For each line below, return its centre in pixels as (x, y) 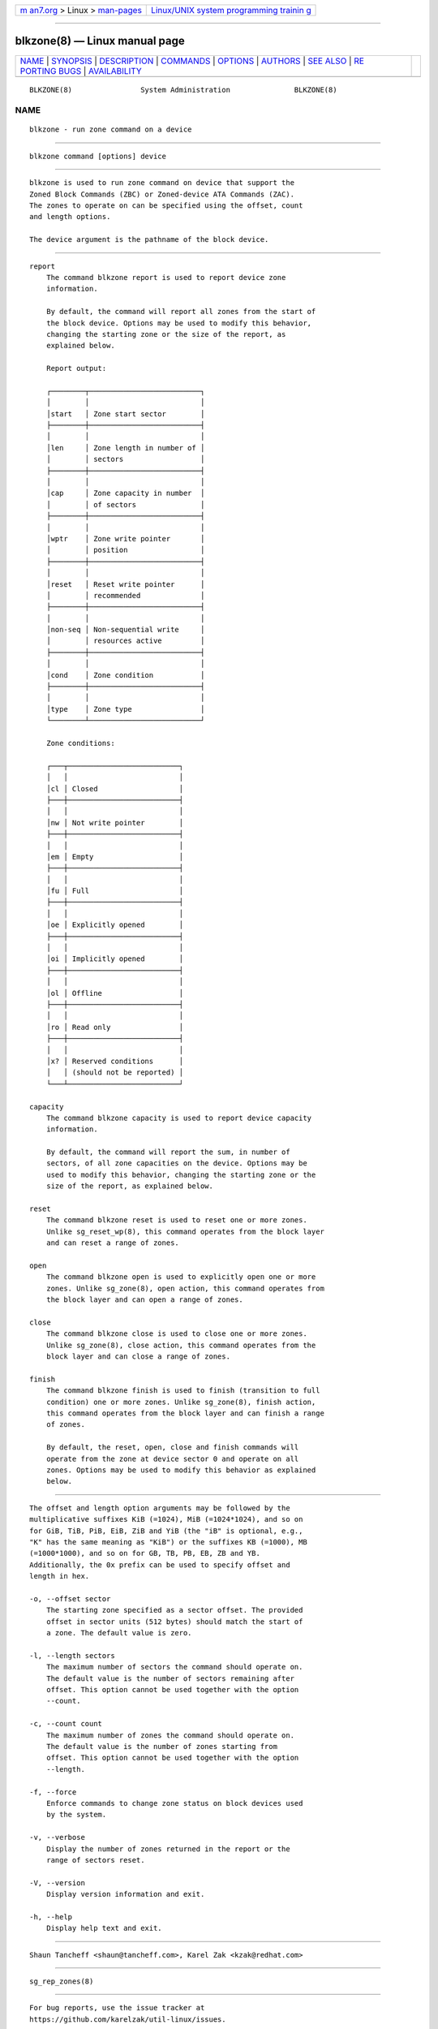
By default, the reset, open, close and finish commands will (172, 1447)
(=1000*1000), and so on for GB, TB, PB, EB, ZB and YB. (145, 1553)
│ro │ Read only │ (115, 1027)
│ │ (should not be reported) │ (115, 1073)
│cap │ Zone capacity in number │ (125, 493)
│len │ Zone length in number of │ (125, 448)
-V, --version (57, 1883)
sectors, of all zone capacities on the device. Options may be (176, 1163)
